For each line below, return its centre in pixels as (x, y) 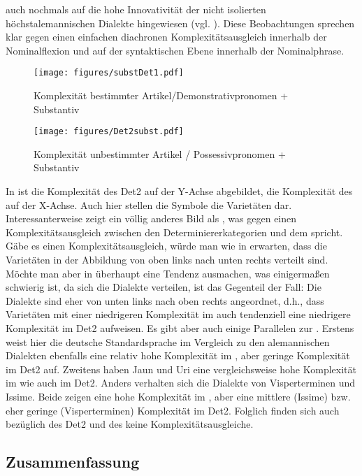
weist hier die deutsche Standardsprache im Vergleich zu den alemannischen (168, 341)
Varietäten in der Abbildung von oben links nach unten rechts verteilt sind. (167, 260)
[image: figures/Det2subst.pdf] (109, 132)
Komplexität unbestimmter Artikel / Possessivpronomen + (160, 153)
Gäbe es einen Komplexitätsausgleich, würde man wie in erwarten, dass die (166, 246)
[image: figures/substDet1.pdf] (109, 73)
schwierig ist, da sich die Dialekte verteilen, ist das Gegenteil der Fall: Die (164, 287)
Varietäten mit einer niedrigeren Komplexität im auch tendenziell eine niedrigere (178, 314)
